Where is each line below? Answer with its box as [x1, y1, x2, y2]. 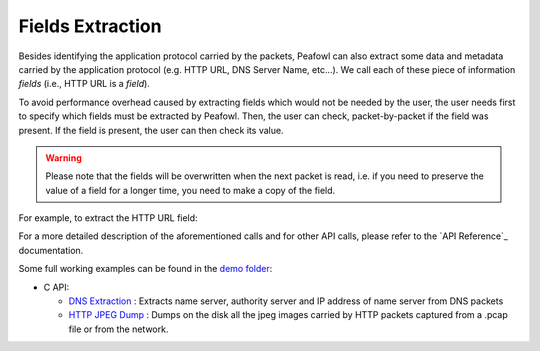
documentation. [18, 244, 84, 256]
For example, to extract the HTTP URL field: [18, 212, 199, 224]
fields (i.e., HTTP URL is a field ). [18, 78, 150, 90]
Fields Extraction [18, 15, 162, 37]
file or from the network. [68, 323, 169, 335]
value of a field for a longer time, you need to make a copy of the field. [45, 184, 336, 196]
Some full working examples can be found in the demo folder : [18, 263, 273, 275]
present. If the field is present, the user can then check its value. [18, 124, 284, 136]
